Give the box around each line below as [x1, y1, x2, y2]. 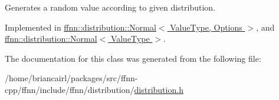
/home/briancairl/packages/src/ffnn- [5, 72, 138, 84]
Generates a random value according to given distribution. [5, 1, 216, 13]
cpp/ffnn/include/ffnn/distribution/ [5, 83, 134, 95]
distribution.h [134, 83, 183, 95]
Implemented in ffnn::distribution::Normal [5, 21, 156, 33]
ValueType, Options [170, 21, 242, 33]
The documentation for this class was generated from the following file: [5, 52, 261, 64]
